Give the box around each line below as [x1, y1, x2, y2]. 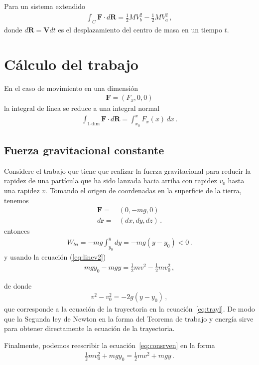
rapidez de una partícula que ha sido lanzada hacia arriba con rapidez [4, 175, 217, 186]
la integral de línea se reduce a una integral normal [4, 103, 160, 113]
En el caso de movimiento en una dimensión [4, 82, 138, 93]
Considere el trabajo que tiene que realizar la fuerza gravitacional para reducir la [4, 165, 251, 176]
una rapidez [4, 185, 40, 195]
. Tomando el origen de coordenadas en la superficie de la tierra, [45, 185, 242, 195]
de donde [4, 280, 32, 291]
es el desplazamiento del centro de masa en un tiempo [58, 24, 223, 34]
